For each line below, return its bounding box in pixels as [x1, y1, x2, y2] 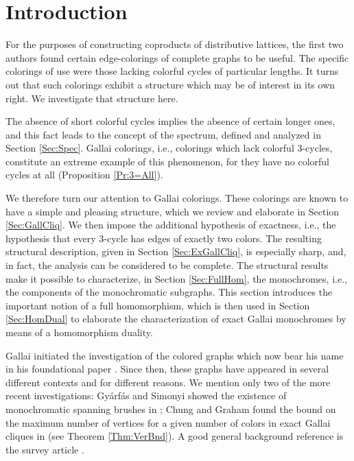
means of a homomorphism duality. [5, 325, 153, 339]
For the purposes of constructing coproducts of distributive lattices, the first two [5, 37, 344, 51]
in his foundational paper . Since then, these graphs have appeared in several [5, 362, 329, 376]
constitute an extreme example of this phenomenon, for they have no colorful [5, 154, 329, 168]
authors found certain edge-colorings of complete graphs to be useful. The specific [5, 50, 349, 64]
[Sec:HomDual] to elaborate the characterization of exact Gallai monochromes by [5, 311, 346, 326]
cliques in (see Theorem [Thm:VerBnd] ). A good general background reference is [5, 429, 344, 443]
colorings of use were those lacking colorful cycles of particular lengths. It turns [5, 64, 339, 78]
